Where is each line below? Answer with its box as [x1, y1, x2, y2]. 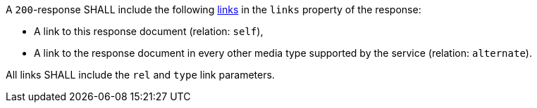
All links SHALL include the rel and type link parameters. [6, 69, 275, 81]
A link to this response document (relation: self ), [34, 25, 264, 37]
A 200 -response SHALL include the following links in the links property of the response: [6, 4, 421, 15]
